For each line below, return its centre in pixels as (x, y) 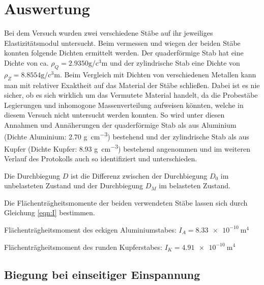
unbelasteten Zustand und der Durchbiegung (74, 186)
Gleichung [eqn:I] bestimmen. (50, 212)
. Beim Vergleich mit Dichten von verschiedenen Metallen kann (158, 74)
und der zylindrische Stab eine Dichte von (175, 62)
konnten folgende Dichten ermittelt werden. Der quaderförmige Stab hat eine (124, 53)
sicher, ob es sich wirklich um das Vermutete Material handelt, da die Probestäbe (131, 95)
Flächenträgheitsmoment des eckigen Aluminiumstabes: (90, 229)
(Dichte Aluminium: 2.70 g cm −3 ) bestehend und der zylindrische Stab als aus (127, 136)
